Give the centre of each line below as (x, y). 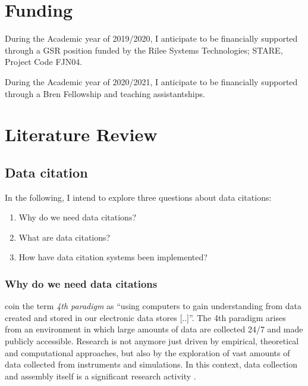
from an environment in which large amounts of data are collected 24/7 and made (154, 329)
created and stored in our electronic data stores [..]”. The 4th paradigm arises (145, 317)
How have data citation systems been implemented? (113, 257)
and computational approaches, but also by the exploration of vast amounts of (147, 352)
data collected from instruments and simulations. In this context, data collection (151, 364)
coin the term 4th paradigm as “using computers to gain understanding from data (153, 306)
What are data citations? (65, 237)
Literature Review (81, 134)
